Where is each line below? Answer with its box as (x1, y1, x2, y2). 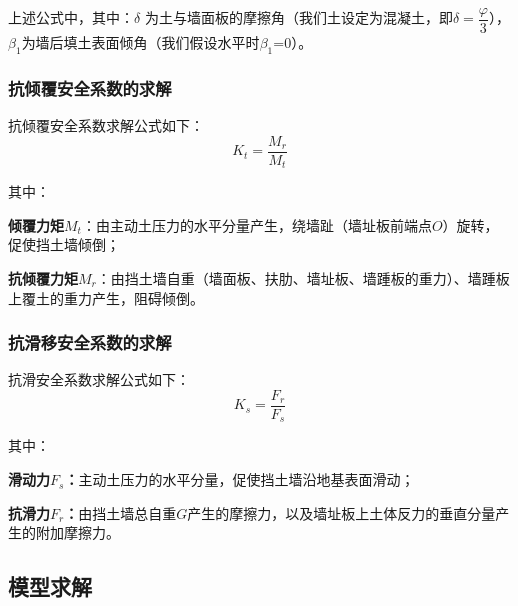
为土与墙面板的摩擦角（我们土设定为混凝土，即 (144, 7, 453, 28)
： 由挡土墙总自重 (64, 502, 177, 523)
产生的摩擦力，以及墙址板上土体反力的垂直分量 (187, 502, 496, 523)
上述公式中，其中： (8, 7, 134, 28)
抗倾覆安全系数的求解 (8, 75, 172, 100)
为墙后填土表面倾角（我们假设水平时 (21, 32, 260, 53)
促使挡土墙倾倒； (8, 234, 120, 255)
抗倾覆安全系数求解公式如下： (8, 115, 204, 136)
